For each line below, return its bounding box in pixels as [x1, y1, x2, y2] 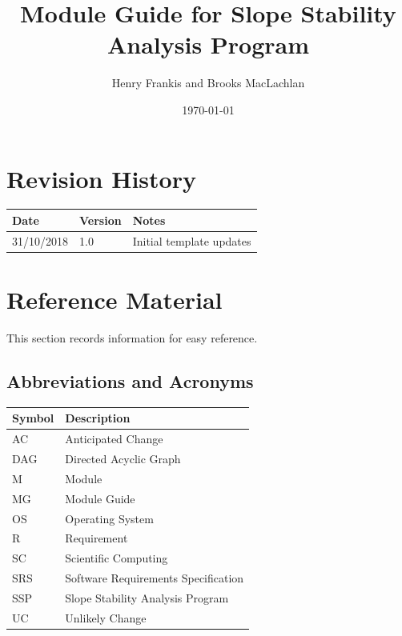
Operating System [65, 510, 154, 526]
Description [65, 410, 131, 426]
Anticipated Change [65, 430, 163, 447]
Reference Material [6, 283, 223, 316]
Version [79, 211, 122, 228]
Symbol [12, 410, 54, 426]
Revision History [6, 162, 196, 194]
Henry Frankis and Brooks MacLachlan [111, 74, 305, 91]
